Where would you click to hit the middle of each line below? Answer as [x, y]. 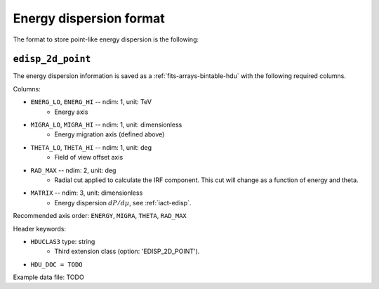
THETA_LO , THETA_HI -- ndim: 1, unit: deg [91, 147]
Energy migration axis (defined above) [109, 134]
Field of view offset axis [89, 158]
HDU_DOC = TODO [57, 264]
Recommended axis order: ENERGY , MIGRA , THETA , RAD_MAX [100, 216]
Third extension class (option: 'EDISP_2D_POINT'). [127, 251]
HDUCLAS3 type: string [63, 241]
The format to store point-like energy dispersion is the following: [106, 39]
